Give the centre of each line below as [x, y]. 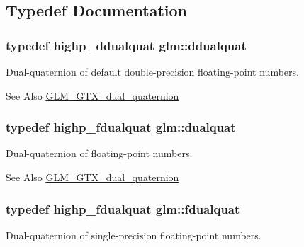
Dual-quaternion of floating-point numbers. [99, 153]
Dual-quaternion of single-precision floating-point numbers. [134, 235]
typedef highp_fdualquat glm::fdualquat [123, 208]
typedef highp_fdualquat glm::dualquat [121, 127]
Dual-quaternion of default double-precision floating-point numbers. [152, 71]
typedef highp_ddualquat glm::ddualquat [126, 45]
